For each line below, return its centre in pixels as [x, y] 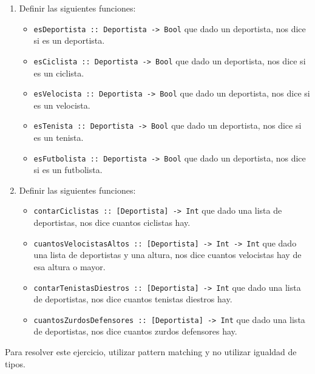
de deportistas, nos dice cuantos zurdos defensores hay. [135, 331]
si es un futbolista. [68, 170]
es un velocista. [62, 105]
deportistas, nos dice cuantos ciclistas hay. [112, 223]
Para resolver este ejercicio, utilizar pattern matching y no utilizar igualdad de [151, 352]
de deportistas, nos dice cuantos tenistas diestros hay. [133, 299]
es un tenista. [59, 137]
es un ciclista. [59, 73]
